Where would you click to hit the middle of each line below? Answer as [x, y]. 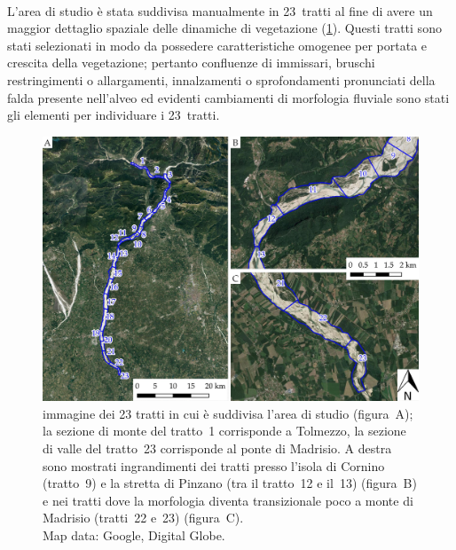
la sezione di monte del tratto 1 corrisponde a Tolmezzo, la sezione [224, 431]
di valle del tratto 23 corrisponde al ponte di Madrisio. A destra [217, 448]
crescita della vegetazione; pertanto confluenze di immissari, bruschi [191, 63]
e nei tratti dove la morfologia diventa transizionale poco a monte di [228, 500]
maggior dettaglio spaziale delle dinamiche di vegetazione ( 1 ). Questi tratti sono [224, 28]
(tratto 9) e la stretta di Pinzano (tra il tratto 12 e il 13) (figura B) [230, 483]
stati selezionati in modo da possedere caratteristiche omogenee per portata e [217, 45]
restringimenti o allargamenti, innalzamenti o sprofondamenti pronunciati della [221, 79]
